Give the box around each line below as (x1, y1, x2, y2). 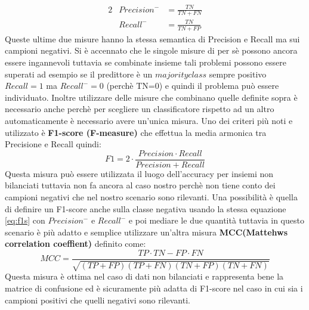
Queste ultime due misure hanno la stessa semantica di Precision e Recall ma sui (5, 32, 300, 45)
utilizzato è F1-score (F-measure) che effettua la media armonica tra (5, 126, 267, 138)
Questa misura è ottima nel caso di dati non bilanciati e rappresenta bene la (5, 270, 284, 283)
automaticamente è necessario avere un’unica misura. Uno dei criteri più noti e (5, 114, 293, 126)
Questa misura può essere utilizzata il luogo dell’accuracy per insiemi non (5, 167, 274, 179)
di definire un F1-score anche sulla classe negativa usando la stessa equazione (5, 202, 286, 215)
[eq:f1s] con (5, 214, 45, 227)
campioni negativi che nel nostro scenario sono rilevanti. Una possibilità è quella (5, 190, 298, 203)
